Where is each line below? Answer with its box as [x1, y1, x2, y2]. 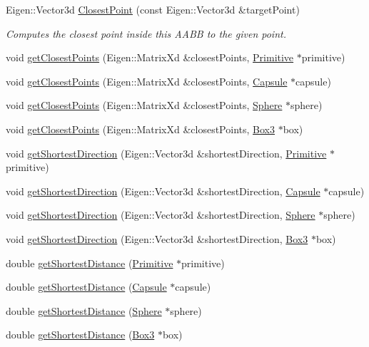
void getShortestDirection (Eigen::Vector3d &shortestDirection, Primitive [6, 145, 327, 160]
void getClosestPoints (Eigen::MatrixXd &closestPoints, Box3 [6, 121, 275, 136]
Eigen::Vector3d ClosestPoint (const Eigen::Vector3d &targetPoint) [6, 2, 300, 16]
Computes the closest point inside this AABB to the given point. [6, 26, 286, 41]
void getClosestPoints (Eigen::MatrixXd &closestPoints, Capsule [6, 73, 288, 88]
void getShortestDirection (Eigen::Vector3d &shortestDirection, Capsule [6, 183, 320, 198]
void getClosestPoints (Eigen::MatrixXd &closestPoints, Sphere [6, 98, 283, 113]
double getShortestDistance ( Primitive [6, 255, 173, 270]
